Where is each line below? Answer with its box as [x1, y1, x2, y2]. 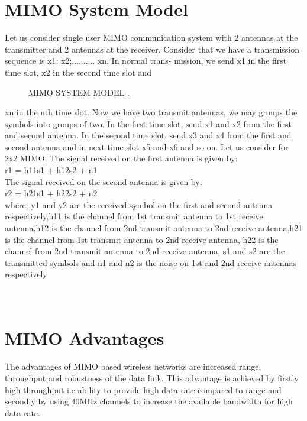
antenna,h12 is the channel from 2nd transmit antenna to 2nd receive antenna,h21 [5, 222, 303, 234]
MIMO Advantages [5, 326, 164, 350]
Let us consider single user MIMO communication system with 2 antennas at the [5, 31, 298, 44]
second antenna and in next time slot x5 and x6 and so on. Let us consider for [5, 140, 289, 153]
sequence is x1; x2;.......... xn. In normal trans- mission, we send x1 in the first [5, 54, 287, 67]
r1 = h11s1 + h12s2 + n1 [5, 164, 98, 176]
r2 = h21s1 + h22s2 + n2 [5, 187, 98, 199]
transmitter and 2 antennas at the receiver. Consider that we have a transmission [5, 43, 300, 55]
